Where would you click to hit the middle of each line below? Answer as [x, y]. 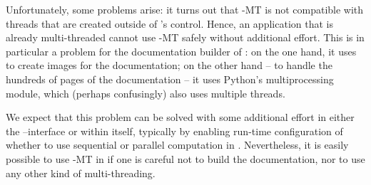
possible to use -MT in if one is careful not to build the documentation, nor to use [185, 158]
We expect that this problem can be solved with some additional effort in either [180, 117]
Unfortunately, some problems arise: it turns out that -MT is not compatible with [185, 9]
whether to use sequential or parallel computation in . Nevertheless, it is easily [177, 145]
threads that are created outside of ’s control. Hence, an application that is [169, 23]
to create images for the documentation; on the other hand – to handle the [169, 65]
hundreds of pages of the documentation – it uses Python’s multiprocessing [170, 79]
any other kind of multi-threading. [81, 173]
